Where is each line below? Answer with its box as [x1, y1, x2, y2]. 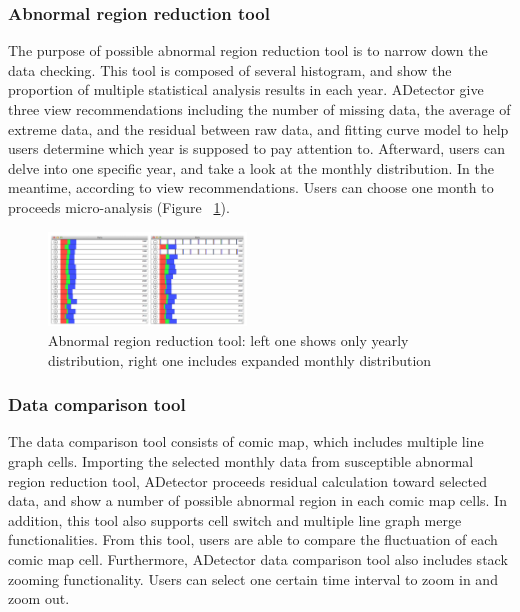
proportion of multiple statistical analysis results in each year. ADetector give [8, 79, 484, 100]
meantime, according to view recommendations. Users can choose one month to [8, 177, 494, 198]
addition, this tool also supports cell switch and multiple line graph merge [8, 509, 462, 530]
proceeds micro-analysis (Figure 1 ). [8, 196, 230, 217]
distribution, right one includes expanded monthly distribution [48, 349, 432, 370]
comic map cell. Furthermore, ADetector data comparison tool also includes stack [8, 548, 508, 569]
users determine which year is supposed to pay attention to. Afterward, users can [8, 138, 505, 159]
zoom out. [8, 588, 70, 609]
